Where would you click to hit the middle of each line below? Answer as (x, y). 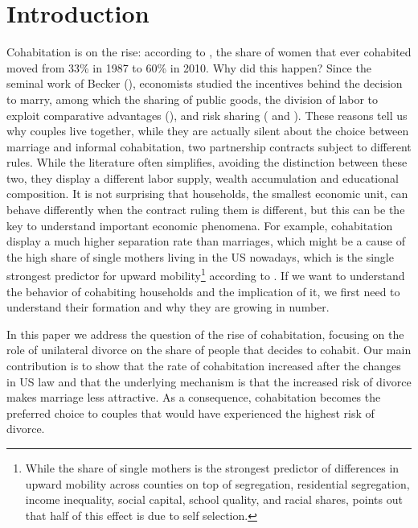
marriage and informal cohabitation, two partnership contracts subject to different (209, 146)
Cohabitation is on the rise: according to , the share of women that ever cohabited (209, 52)
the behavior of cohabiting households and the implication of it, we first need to (203, 291)
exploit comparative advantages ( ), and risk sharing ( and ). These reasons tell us (207, 115)
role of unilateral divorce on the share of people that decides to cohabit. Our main (209, 350)
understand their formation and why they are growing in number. (168, 307)
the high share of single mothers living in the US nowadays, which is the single (200, 256)
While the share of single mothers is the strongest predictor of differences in (212, 468)
